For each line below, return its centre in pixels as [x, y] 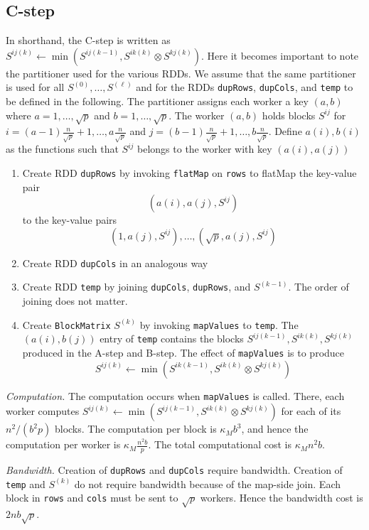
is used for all [35, 87]
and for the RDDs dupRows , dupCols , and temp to [245, 87]
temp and [26, 483]
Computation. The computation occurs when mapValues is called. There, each [175, 395]
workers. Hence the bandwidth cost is [282, 498]
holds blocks [289, 115]
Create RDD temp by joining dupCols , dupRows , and [137, 287]
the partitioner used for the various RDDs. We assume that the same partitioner [181, 73]
